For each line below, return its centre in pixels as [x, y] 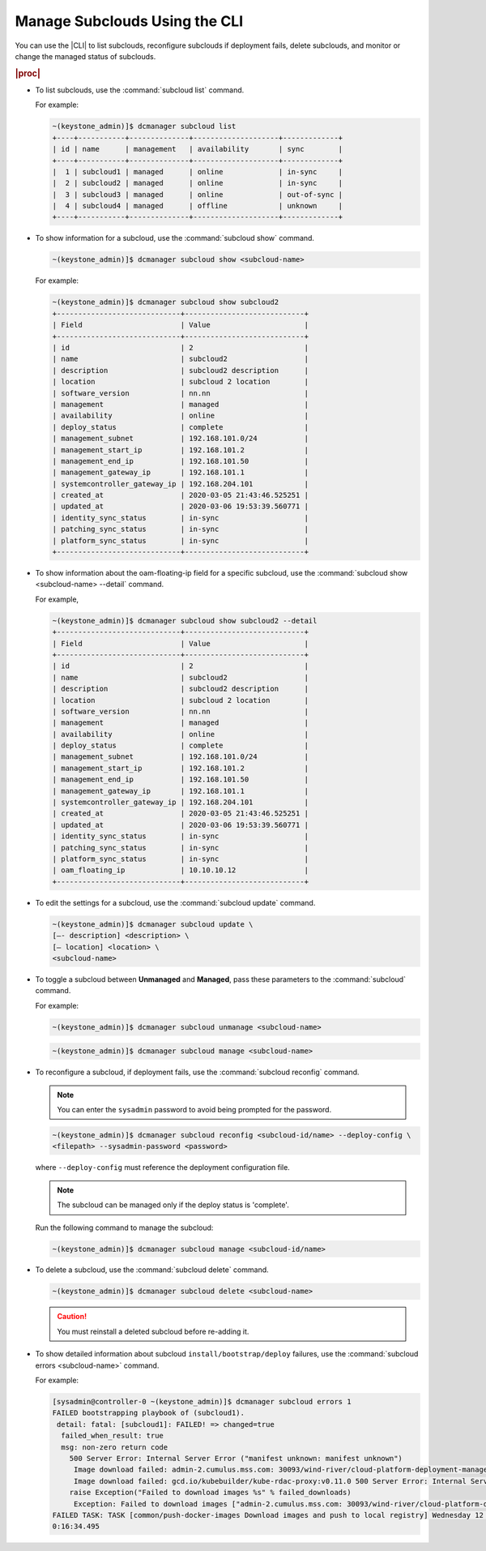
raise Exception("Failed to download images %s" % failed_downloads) [210, 1493]
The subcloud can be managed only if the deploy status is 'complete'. [173, 1205]
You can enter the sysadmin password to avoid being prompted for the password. [194, 1109]
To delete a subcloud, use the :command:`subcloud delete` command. [152, 1270]
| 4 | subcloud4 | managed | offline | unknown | [198, 206]
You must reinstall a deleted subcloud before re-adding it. [153, 1331]
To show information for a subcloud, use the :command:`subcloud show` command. [175, 238]
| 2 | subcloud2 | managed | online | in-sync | [198, 183]
